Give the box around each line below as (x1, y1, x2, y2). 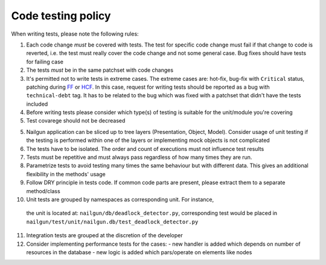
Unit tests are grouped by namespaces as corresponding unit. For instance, (26, 196, 214, 203)
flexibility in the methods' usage (26, 170, 106, 177)
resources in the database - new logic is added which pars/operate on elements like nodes (26, 248, 252, 256)
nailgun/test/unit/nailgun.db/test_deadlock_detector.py (26, 218, 199, 225)
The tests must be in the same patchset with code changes (26, 66, 174, 74)
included (26, 100, 48, 107)
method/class (26, 187, 60, 194)
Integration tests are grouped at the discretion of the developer (26, 232, 184, 239)
